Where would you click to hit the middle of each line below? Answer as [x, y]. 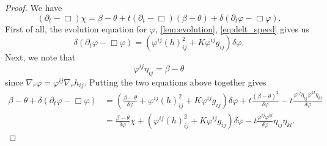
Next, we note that [40, 57]
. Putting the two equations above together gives [175, 82]
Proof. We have [34, 7]
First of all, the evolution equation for [76, 28]
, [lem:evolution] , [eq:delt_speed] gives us [232, 28]
